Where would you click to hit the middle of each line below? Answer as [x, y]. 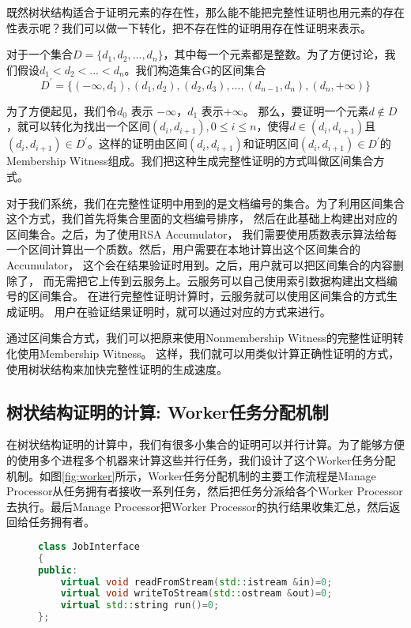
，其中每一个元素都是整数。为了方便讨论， [274, 54]
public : [58, 570]
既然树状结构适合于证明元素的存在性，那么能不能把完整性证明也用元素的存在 [205, 12]
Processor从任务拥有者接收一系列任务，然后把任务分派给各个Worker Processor [205, 491]
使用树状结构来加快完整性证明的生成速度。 [117, 369]
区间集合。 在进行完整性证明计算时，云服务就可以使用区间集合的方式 [207, 296]
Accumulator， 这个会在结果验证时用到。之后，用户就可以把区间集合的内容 [200, 265]
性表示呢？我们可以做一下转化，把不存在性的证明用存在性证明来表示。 [189, 27]
